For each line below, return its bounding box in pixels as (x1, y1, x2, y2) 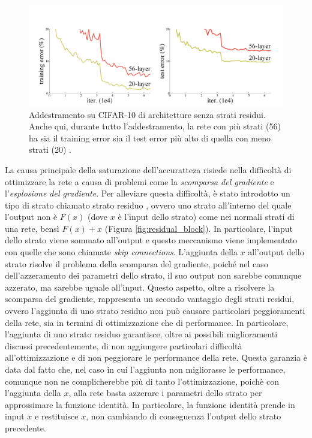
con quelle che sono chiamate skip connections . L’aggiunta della (5, 246, 238, 258)
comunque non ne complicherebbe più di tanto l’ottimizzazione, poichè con (5, 374, 279, 387)
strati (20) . (29, 143, 71, 156)
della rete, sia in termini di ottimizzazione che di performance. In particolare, (5, 316, 289, 328)
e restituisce (35, 410, 79, 422)
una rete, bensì (5, 222, 59, 234)
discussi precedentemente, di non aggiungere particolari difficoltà (5, 339, 242, 352)
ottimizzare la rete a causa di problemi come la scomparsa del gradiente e (5, 175, 274, 188)
